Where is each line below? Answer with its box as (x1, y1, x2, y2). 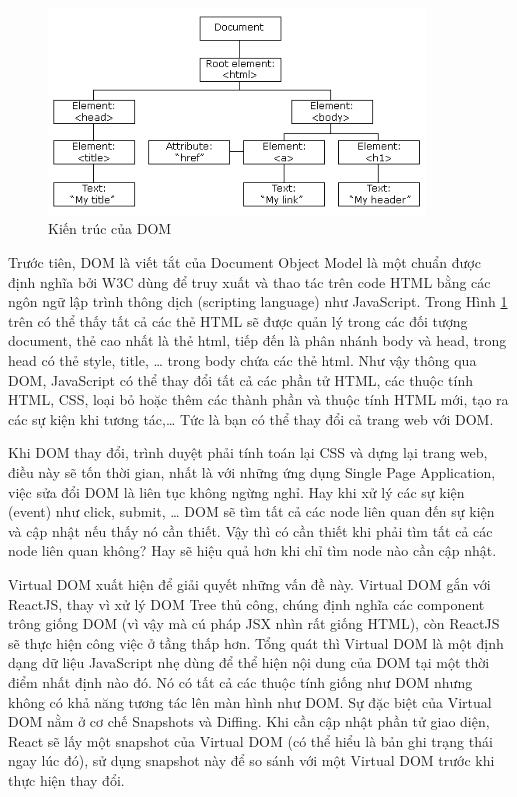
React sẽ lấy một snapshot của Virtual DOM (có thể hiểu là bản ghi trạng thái (8, 730, 493, 751)
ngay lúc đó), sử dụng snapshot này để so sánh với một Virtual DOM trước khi (8, 750, 495, 771)
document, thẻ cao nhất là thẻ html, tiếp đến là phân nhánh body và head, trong (8, 330, 507, 351)
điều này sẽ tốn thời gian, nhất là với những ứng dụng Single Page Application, (8, 461, 496, 482)
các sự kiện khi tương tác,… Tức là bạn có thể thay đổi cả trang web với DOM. (8, 408, 494, 429)
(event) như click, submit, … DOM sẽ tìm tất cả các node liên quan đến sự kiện (8, 501, 495, 522)
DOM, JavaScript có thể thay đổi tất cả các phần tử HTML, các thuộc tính (8, 369, 473, 390)
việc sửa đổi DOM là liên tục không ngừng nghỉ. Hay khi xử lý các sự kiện (8, 481, 465, 502)
